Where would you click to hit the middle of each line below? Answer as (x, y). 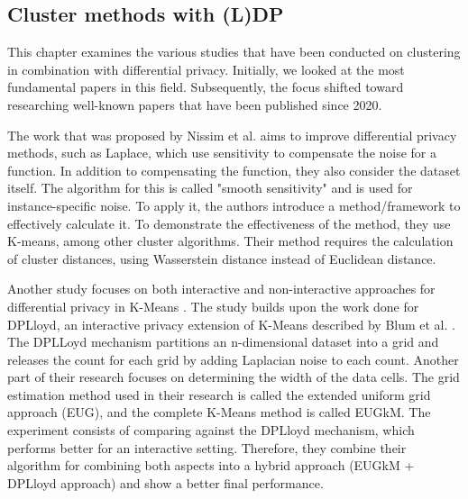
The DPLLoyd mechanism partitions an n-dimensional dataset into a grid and (223, 342)
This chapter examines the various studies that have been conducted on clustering (234, 52)
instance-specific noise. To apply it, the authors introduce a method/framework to (234, 205)
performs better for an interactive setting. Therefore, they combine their (207, 447)
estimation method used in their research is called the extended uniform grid (219, 394)
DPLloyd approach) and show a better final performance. (165, 482)
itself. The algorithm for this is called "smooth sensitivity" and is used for (210, 188)
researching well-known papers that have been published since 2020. (195, 104)
